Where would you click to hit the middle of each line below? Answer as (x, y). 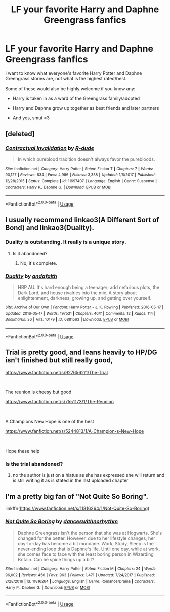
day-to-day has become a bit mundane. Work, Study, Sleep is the (86, 543)
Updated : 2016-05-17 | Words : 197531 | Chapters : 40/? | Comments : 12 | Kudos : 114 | (80, 313)
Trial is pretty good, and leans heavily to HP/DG (81, 352)
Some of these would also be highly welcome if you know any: (70, 88)
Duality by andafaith (31, 276)
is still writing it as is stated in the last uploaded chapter (70, 480)
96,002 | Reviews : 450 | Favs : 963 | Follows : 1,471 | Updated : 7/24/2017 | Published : (80, 575)
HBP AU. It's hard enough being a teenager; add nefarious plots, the (89, 287)
